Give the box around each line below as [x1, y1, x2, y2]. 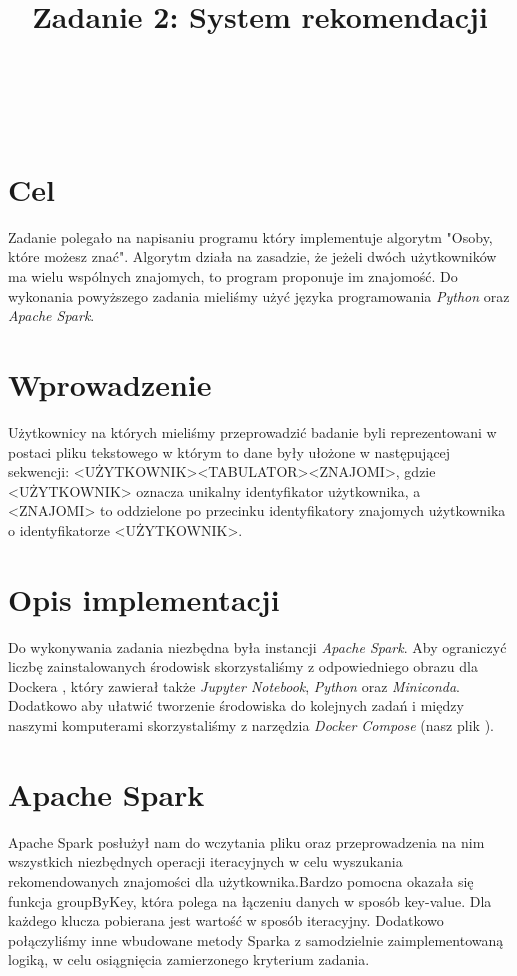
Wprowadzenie [8, 364, 212, 404]
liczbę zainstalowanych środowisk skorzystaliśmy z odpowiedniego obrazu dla [8, 656, 478, 677]
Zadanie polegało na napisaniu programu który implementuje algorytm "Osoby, [8, 226, 493, 247]
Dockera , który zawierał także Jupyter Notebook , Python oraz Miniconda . [8, 675, 460, 696]
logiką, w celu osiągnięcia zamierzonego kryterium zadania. [8, 949, 370, 970]
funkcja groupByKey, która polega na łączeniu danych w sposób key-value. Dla [8, 890, 492, 911]
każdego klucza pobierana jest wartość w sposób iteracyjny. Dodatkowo [8, 910, 444, 931]
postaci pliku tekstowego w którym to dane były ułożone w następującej [8, 441, 451, 462]
